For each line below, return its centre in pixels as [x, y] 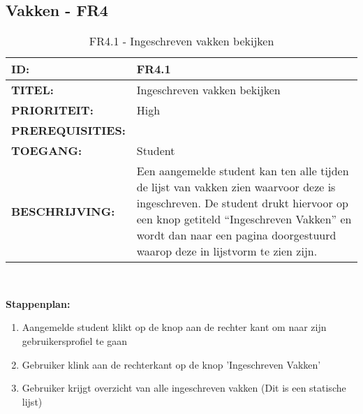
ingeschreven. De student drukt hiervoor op [243, 203]
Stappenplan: [38, 303]
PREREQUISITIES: [68, 131]
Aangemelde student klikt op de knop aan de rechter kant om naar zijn [174, 327]
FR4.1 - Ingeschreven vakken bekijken [181, 41]
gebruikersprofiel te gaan [75, 340]
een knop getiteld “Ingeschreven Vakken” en [244, 219]
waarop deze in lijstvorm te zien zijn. [227, 251]
